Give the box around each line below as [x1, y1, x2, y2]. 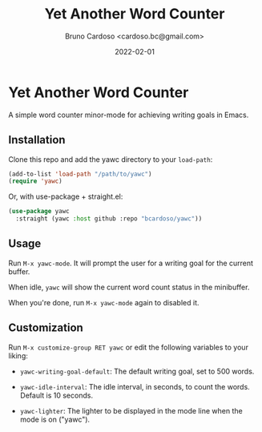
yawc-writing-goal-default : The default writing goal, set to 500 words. [19, 366, 255, 376]
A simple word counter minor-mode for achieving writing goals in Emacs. [8, 110, 249, 119]
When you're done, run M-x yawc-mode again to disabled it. [8, 297, 200, 307]
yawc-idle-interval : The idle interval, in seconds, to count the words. [19, 382, 250, 391]
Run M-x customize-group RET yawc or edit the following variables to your [8, 342, 248, 352]
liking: [8, 350, 28, 361]
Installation [8, 133, 66, 147]
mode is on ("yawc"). [19, 414, 91, 424]
